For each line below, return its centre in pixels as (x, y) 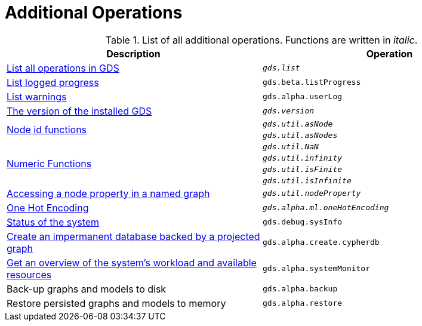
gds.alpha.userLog (303, 97)
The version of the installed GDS (79, 111)
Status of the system (53, 222)
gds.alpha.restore (303, 303)
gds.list (281, 68)
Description (133, 53)
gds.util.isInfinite (307, 180)
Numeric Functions (49, 163)
